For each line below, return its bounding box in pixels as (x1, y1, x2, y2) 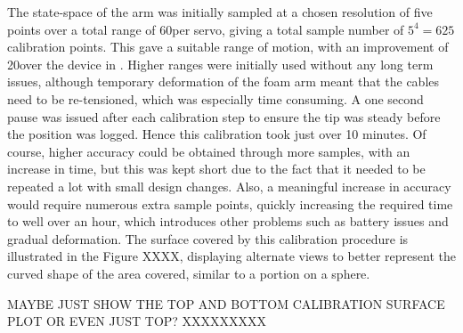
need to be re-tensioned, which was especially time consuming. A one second (7, 89, 424, 108)
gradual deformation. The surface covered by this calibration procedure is (7, 229, 409, 248)
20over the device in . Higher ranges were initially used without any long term (7, 54, 434, 73)
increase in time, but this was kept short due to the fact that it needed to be (7, 159, 426, 178)
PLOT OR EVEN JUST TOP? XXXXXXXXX (7, 312, 267, 330)
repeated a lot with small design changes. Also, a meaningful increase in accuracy (7, 176, 451, 195)
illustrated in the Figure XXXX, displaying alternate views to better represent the (7, 247, 456, 265)
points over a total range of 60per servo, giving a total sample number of (7, 20, 404, 38)
